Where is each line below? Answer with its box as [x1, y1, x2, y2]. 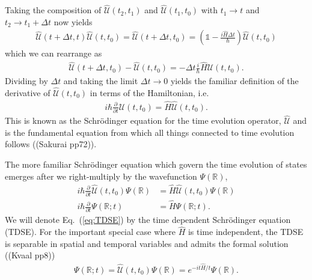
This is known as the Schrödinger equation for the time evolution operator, [5, 114, 281, 127]
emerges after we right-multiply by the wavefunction [5, 169, 197, 182]
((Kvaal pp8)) [5, 249, 55, 261]
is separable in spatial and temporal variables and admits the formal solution [5, 237, 289, 249]
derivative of [5, 86, 50, 99]
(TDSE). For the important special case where [5, 225, 176, 238]
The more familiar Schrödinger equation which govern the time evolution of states [5, 158, 307, 171]
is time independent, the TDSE [188, 225, 304, 238]
